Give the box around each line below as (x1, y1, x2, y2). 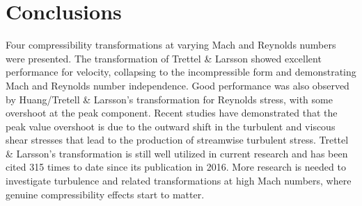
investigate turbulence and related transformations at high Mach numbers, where (6, 173, 352, 188)
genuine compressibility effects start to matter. (6, 187, 205, 201)
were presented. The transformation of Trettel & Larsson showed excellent (6, 51, 322, 65)
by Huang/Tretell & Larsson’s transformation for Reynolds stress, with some (6, 92, 333, 106)
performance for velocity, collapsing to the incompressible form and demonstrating (6, 65, 356, 79)
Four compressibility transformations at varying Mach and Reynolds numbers (6, 37, 336, 52)
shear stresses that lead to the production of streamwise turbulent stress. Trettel (6, 132, 349, 147)
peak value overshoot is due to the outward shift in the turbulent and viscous (6, 119, 336, 133)
